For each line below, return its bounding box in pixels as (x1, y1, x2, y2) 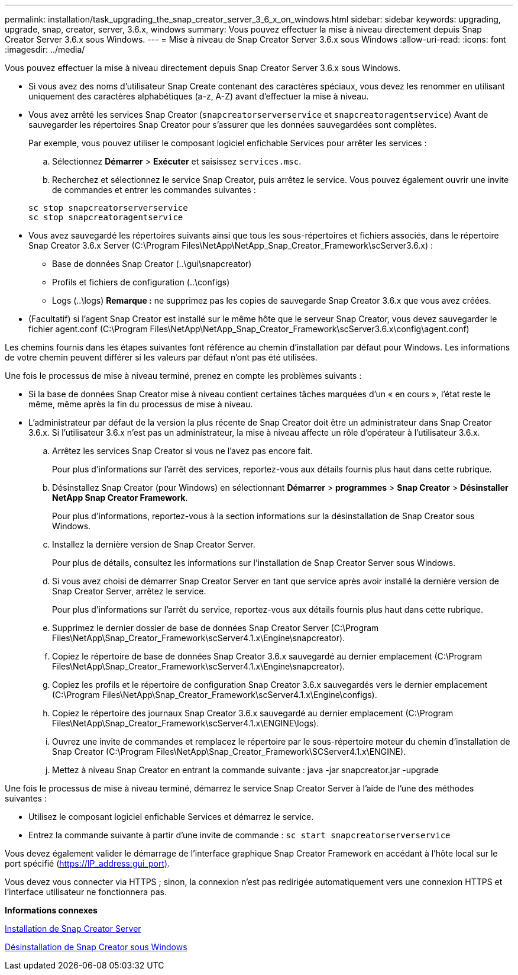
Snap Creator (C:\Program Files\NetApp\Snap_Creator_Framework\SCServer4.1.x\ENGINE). (52, 746, 406, 757)
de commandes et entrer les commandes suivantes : (52, 185, 256, 195)
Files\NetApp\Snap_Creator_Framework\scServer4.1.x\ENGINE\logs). (52, 718, 319, 728)
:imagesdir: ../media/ (5, 44, 85, 54)
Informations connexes (5, 905, 98, 915)
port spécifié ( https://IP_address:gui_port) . (5, 858, 170, 868)
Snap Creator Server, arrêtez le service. (52, 586, 206, 596)
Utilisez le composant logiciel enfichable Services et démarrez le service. (28, 812, 314, 822)
